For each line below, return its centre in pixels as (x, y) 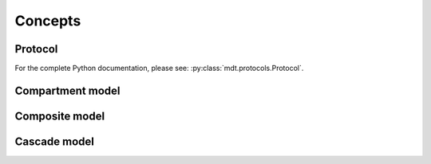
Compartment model (67, 90)
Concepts (48, 21)
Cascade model (55, 141)
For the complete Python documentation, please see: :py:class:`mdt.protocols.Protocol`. (159, 68)
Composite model (60, 116)
